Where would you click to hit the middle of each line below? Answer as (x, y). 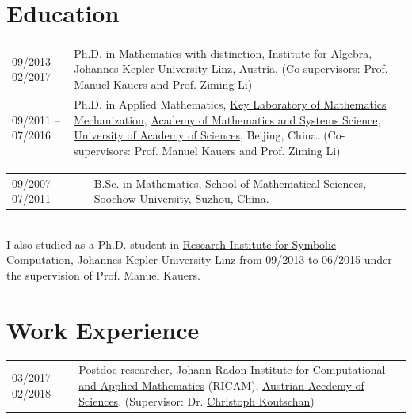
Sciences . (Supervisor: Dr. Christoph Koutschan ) (196, 400)
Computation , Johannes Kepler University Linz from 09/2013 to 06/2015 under (199, 259)
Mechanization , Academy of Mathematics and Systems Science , (227, 119)
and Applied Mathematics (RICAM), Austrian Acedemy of (221, 385)
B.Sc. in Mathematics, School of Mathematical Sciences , (230, 183)
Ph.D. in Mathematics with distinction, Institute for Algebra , (223, 53)
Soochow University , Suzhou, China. (181, 198)
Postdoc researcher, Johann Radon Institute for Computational (232, 369)
